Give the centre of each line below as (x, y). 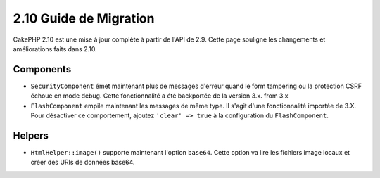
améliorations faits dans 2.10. (55, 49)
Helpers (31, 135)
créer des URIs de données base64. (83, 163)
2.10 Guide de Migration (84, 18)
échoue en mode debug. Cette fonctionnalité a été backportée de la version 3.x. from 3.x (159, 96)
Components (42, 69)
